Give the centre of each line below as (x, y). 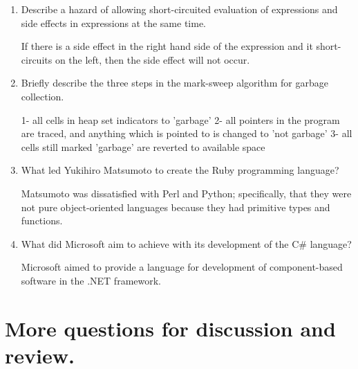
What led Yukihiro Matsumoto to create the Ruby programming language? (180, 170)
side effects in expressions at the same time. (113, 22)
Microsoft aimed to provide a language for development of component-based (182, 267)
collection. (43, 96)
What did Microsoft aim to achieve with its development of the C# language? (186, 243)
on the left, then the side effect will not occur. (152, 59)
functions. (42, 220)
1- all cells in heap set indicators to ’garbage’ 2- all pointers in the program (180, 119)
